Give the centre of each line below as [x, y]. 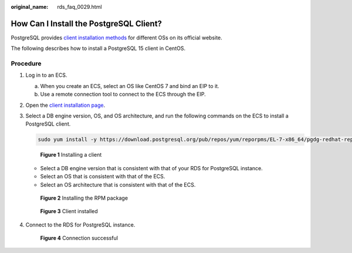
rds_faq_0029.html [79, 7]
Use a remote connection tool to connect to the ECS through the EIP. [123, 95]
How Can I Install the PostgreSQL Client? [87, 23]
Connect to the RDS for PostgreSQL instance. [80, 225]
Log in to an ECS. [46, 75]
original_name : [30, 7]
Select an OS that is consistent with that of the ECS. [103, 177]
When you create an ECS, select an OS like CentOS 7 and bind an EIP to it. [130, 86]
